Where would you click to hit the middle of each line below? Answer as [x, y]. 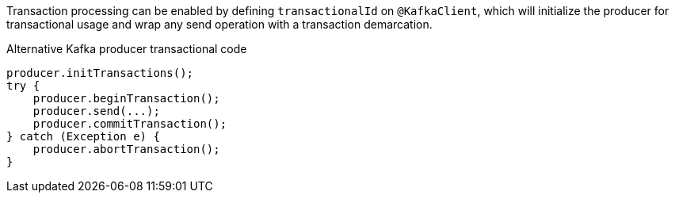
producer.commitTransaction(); [130, 124]
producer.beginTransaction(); [126, 98]
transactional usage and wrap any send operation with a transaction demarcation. [219, 24]
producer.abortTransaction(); [126, 149]
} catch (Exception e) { [83, 136]
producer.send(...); [96, 111]
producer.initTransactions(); [100, 73]
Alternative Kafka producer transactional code [127, 49]
